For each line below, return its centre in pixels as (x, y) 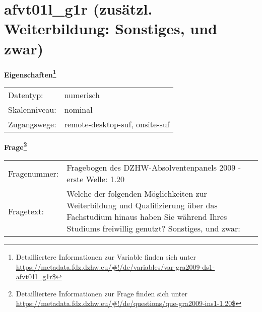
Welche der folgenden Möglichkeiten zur (137, 193)
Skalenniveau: (32, 109)
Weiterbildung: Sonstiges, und (111, 28)
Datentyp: (26, 95)
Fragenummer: (34, 173)
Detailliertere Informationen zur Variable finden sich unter (106, 257)
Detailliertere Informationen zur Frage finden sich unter (102, 293)
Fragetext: (26, 211)
